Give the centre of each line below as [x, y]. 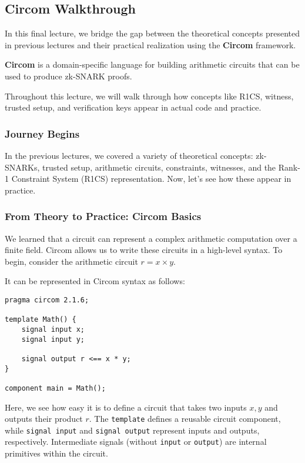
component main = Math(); [55, 388]
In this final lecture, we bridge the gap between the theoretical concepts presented [152, 33]
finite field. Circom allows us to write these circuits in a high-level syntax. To [144, 250]
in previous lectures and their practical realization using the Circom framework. [150, 44]
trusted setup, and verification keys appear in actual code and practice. [133, 107]
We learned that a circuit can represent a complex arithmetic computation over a [151, 238]
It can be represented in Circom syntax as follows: [95, 281]
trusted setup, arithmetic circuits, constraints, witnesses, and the [159, 167]
